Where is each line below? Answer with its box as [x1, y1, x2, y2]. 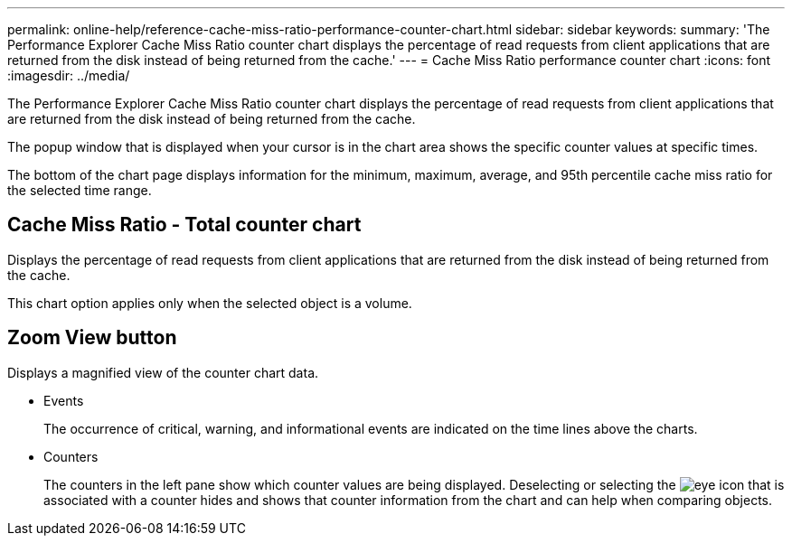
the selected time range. [7, 183, 152, 198]
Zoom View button [7, 326, 177, 350]
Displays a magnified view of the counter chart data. [7, 364, 319, 380]
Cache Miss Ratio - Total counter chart [7, 213, 362, 237]
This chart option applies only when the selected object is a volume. [7, 295, 412, 311]
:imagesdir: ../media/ [7, 68, 130, 83]
